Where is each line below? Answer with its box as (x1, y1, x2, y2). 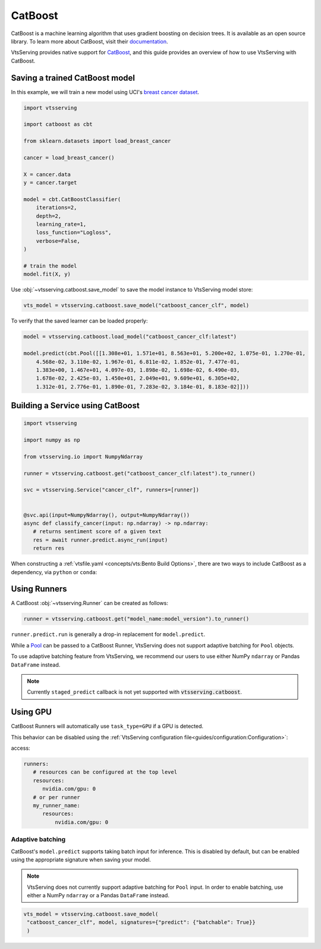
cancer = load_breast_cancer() (23, 154, 115, 161)
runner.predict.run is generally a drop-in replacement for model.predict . (11, 631, 206, 638)
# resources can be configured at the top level (33, 769, 178, 776)
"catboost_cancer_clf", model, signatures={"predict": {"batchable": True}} (27, 919, 256, 926)
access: (11, 744, 30, 752)
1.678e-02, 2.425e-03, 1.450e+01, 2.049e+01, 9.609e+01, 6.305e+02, (36, 375, 240, 382)
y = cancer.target (23, 179, 77, 186)
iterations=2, (36, 204, 77, 211)
